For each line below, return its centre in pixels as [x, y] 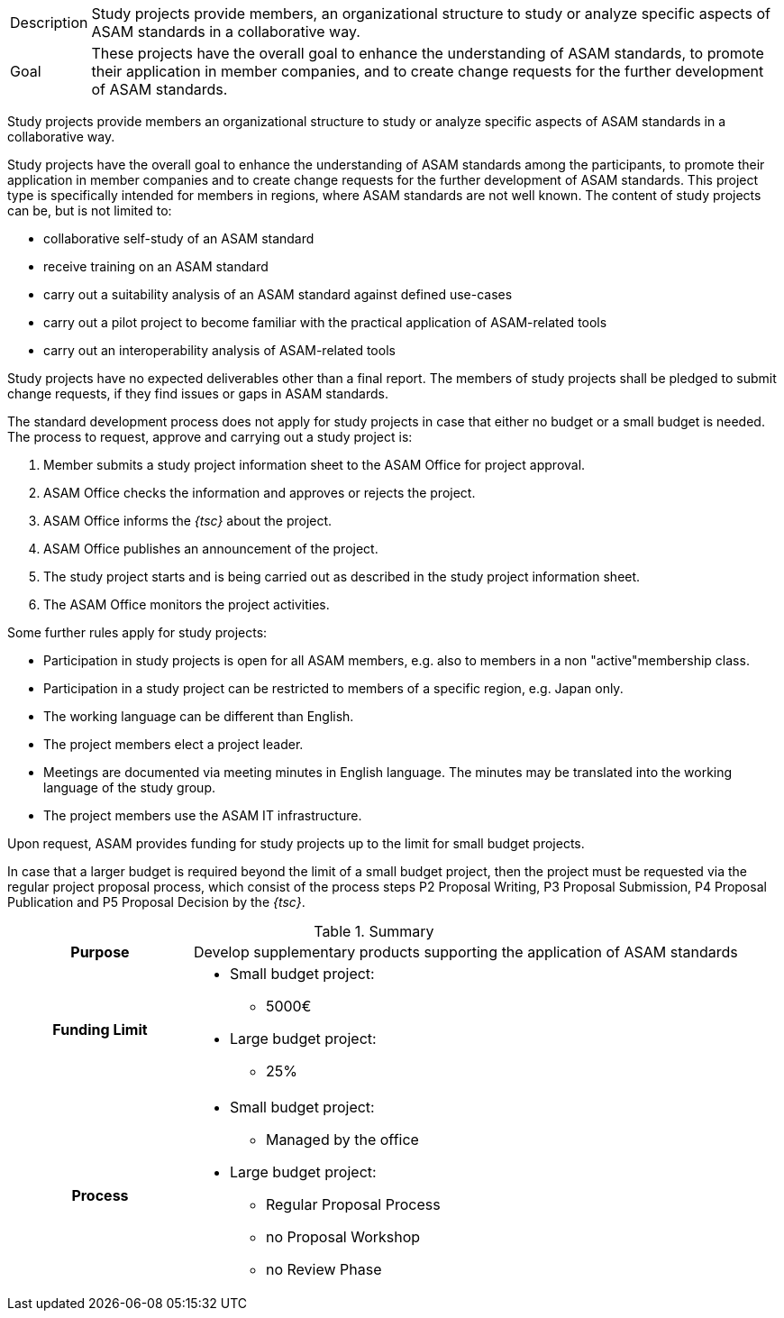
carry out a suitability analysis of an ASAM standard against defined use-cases [278, 294]
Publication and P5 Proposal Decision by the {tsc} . [156, 902]
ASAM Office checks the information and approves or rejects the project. [260, 493]
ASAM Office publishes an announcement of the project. [211, 549]
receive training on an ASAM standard [156, 266]
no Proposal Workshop [343, 1237]
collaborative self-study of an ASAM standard [179, 238]
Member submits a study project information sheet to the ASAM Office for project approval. [315, 465]
